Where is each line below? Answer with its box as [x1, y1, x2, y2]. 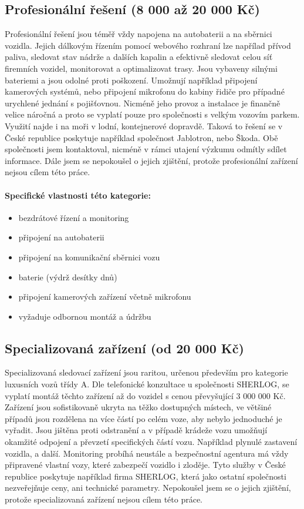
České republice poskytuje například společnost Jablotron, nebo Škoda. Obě [5, 131, 278, 143]
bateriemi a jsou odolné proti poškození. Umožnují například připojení [5, 73, 258, 86]
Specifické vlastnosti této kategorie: [5, 189, 151, 201]
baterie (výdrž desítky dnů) [18, 270, 117, 283]
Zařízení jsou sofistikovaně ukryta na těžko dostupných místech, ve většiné [5, 401, 272, 413]
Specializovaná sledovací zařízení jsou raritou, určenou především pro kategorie [5, 366, 288, 379]
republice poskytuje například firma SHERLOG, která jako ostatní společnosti [5, 470, 286, 482]
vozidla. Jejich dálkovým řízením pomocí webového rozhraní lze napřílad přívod [5, 39, 291, 51]
